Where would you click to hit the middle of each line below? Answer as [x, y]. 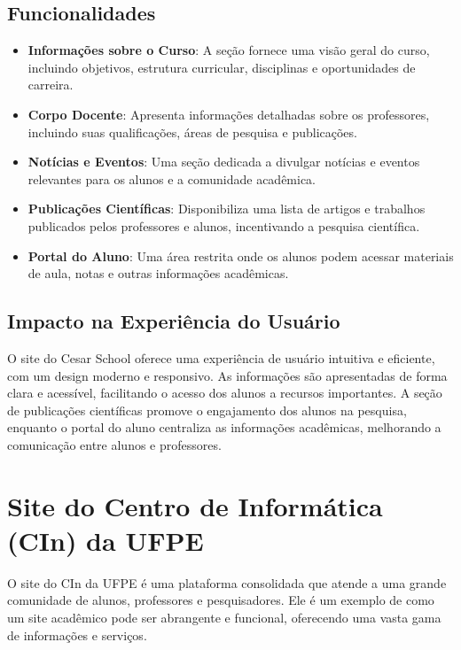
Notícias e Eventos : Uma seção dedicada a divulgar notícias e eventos [224, 162]
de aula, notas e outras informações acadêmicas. [158, 273]
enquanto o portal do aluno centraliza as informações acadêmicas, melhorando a [224, 427]
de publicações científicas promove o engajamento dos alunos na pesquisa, [207, 410]
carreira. [51, 85]
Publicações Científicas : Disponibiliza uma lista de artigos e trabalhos [227, 209]
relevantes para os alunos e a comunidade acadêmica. [172, 178]
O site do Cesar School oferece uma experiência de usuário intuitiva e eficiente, [221, 357]
